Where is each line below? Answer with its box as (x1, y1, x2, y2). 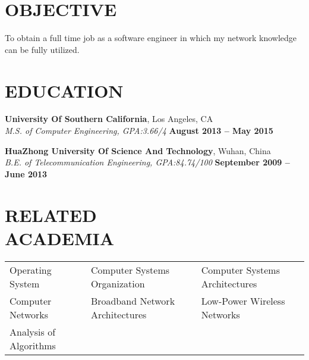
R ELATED (5, 202, 97, 227)
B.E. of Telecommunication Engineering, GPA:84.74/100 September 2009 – (5, 156, 290, 168)
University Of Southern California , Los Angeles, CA (5, 112, 213, 125)
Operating (10, 262, 52, 277)
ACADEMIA (5, 226, 115, 250)
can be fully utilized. (5, 43, 80, 55)
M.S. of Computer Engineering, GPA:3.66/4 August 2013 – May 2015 (5, 124, 273, 137)
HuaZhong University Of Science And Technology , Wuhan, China (5, 144, 271, 156)
